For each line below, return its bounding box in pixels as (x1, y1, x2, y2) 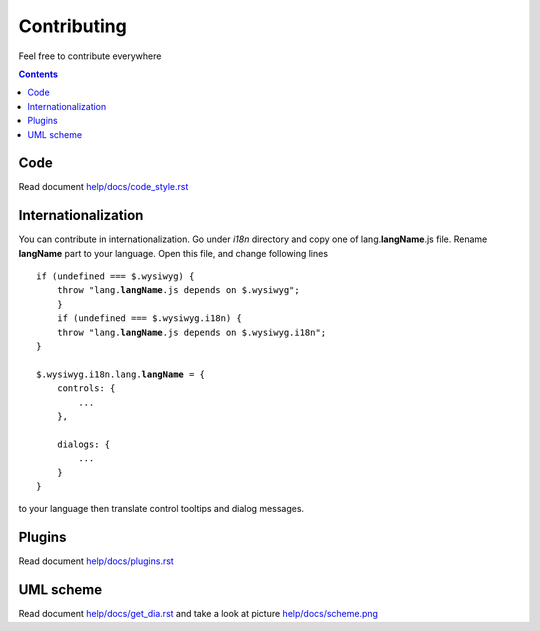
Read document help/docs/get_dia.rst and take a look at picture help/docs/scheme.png (18, 608, 379, 620)
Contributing (18, 15, 127, 37)
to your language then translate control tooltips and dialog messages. (18, 503, 305, 515)
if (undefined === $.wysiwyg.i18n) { (56, 313, 242, 324)
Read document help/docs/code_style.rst (18, 181, 189, 193)
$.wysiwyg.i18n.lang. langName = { (36, 368, 205, 380)
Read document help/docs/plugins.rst (18, 555, 174, 567)
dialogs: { (56, 438, 111, 450)
